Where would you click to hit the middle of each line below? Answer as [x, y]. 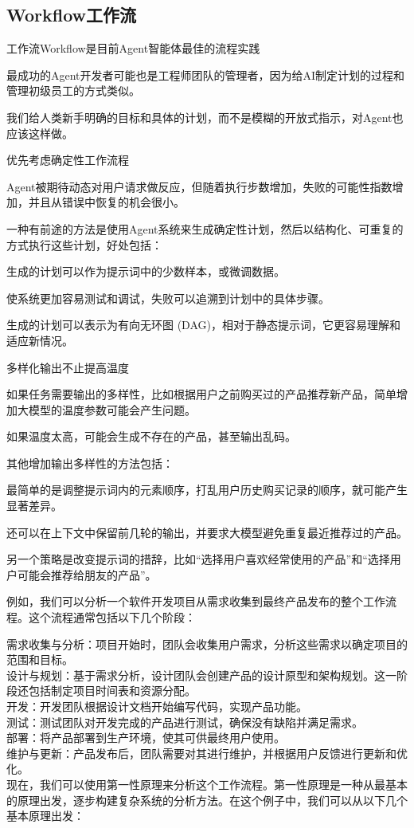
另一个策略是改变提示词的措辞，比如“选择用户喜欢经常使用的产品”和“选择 [198, 559]
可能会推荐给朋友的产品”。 [87, 574]
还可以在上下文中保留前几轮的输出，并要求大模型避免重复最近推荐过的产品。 [207, 532]
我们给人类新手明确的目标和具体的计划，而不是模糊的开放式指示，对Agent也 [205, 117]
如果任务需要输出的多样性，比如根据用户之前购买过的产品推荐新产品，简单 [201, 394]
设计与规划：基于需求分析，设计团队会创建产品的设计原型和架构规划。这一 [201, 675]
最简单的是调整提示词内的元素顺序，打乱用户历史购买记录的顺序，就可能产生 [207, 490]
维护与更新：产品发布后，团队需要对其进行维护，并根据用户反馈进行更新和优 [207, 753]
